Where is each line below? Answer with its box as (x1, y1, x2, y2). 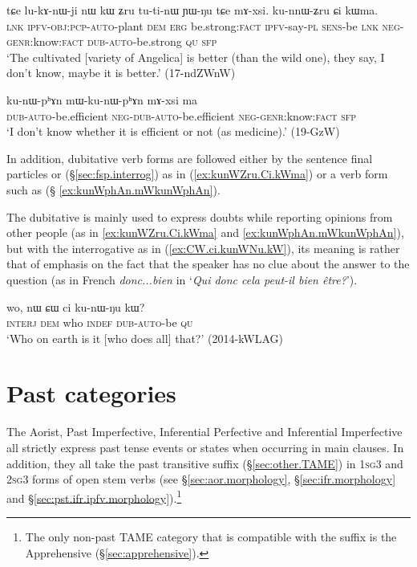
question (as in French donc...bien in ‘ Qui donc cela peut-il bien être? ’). (6, 271, 358, 288)
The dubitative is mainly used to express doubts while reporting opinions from (6, 208, 393, 225)
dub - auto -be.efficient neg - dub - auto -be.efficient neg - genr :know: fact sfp (6, 107, 357, 124)
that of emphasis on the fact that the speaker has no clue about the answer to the (6, 255, 410, 272)
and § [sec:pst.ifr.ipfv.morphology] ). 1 (6, 487, 182, 506)
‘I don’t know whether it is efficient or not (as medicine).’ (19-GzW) (6, 123, 340, 140)
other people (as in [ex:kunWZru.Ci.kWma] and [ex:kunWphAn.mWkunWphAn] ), (6, 224, 404, 241)
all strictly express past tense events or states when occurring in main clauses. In (6, 439, 404, 455)
